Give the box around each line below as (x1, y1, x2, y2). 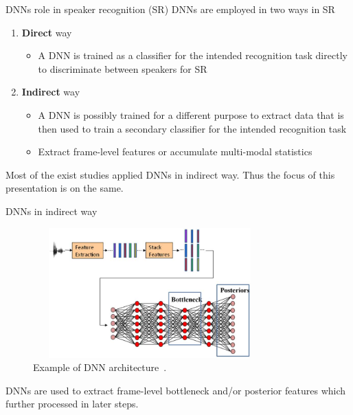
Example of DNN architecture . (33, 360, 167, 374)
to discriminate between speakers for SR (38, 61, 207, 76)
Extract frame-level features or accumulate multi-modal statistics (38, 144, 312, 159)
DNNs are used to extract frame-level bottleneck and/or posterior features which (5, 383, 346, 397)
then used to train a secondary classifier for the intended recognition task (38, 121, 347, 135)
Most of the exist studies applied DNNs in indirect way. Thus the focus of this (5, 167, 335, 181)
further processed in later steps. (5, 396, 139, 411)
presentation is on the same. (5, 181, 124, 195)
